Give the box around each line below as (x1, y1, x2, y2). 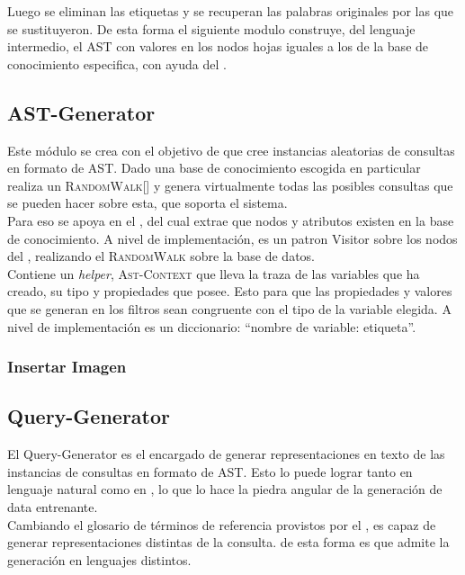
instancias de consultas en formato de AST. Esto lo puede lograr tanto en (7, 462, 413, 481)
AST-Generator (7, 98, 156, 126)
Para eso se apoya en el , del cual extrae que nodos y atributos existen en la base (7, 211, 454, 229)
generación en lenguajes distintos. (7, 550, 192, 569)
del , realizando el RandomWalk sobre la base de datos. (7, 247, 316, 265)
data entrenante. (7, 497, 98, 516)
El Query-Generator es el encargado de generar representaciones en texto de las (7, 445, 445, 463)
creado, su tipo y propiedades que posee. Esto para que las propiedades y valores (7, 282, 452, 301)
